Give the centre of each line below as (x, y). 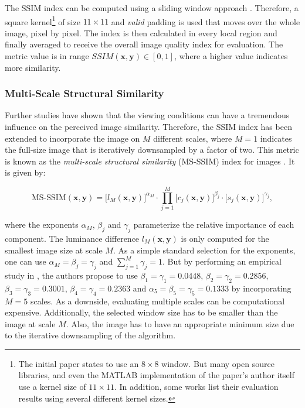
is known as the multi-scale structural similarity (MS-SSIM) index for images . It (150, 161)
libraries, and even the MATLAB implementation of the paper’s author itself (156, 375)
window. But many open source (218, 363)
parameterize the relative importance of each (214, 224)
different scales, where (193, 138)
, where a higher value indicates (231, 56)
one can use (26, 261)
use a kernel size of (52, 387)
